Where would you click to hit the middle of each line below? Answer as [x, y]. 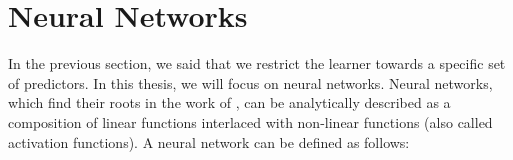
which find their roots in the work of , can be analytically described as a [229, 102]
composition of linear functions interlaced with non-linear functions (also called [250, 121]
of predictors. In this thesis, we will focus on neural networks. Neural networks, [250, 82]
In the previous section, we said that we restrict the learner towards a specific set [257, 63]
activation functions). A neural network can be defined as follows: [209, 141]
